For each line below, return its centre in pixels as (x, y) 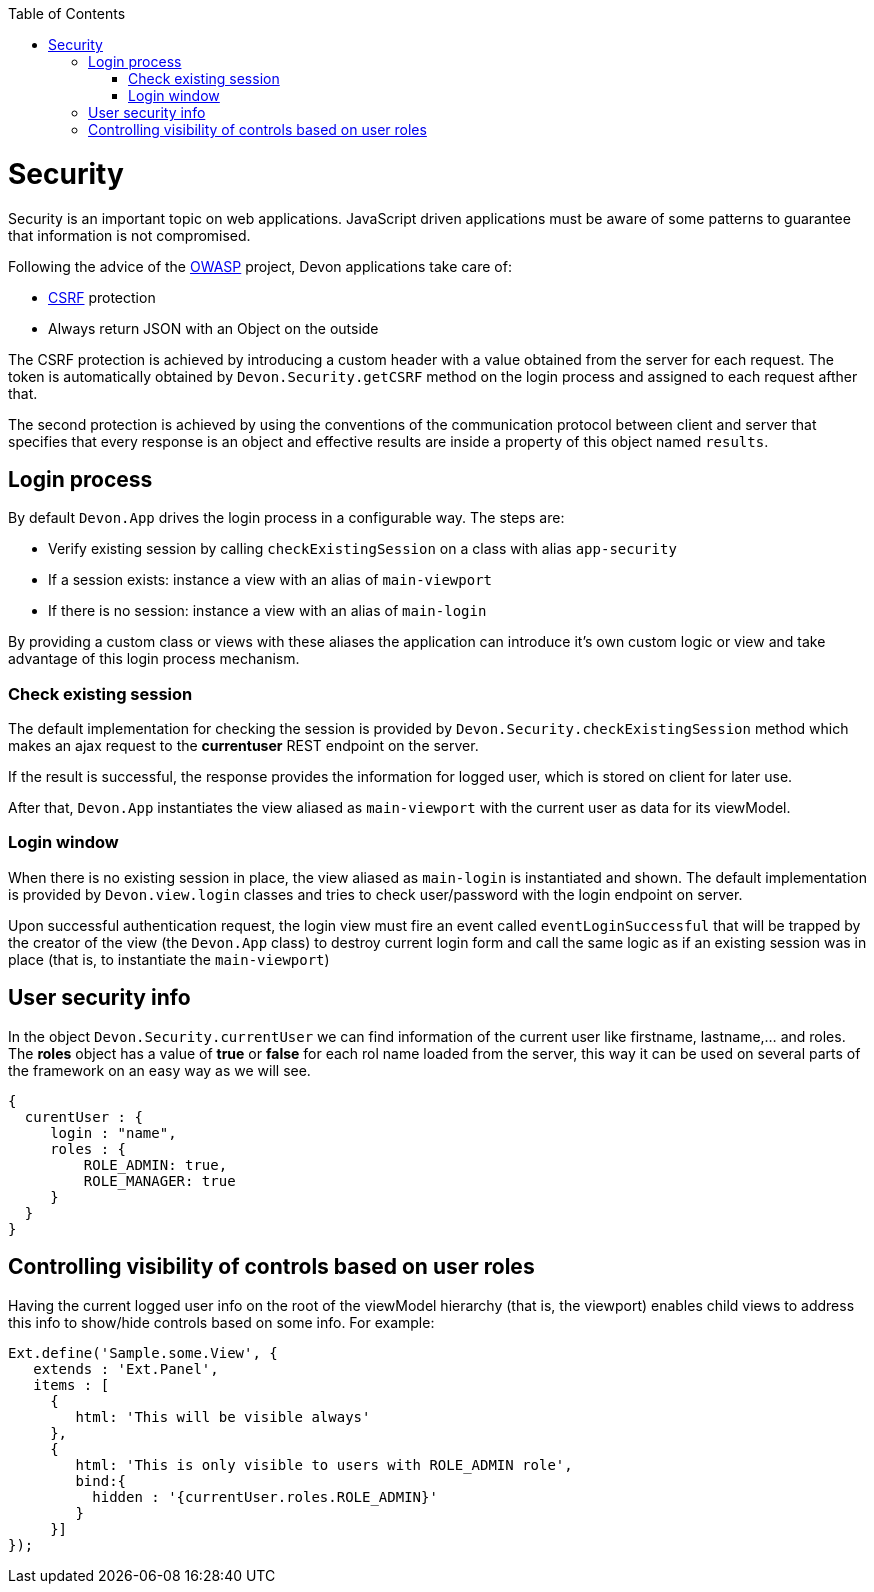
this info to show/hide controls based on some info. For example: (221, 1322)
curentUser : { (83, 1116)
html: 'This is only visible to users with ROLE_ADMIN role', (324, 1464)
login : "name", (113, 1132)
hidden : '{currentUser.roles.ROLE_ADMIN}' (265, 1496)
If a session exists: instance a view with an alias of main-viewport (270, 580)
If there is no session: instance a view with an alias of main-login (267, 611)
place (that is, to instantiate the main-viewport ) (169, 959)
